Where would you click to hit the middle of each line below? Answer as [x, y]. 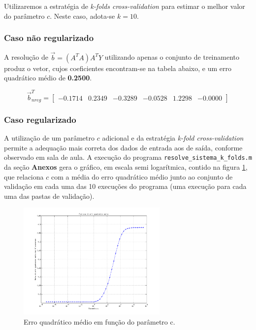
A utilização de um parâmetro [49, 138]
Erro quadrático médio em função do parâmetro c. [99, 322]
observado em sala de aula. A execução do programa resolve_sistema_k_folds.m [128, 157]
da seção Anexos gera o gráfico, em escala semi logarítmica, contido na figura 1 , [126, 167]
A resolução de [26, 57]
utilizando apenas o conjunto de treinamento [172, 57]
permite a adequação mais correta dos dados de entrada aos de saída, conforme [123, 147]
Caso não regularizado [49, 38]
